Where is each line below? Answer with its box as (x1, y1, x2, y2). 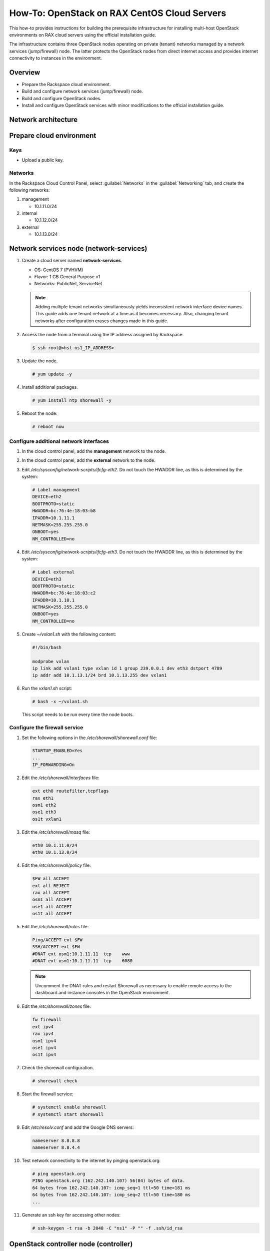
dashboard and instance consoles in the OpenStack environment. (35, 989, 170, 995)
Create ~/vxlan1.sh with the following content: (21, 631, 116, 637)
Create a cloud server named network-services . (21, 258, 122, 264)
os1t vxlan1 (32, 816, 62, 822)
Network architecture (9, 116, 78, 124)
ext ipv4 (32, 1024, 54, 1029)
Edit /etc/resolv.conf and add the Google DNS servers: (21, 1124, 134, 1130)
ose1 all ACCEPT (32, 904, 72, 909)
